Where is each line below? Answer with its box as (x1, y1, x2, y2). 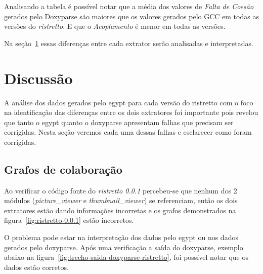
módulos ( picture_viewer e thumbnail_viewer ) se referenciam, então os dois (4, 195, 238, 206)
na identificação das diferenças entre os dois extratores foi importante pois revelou (4, 107, 258, 118)
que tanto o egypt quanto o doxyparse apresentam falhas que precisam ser (4, 116, 234, 127)
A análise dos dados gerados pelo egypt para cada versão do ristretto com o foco (4, 97, 253, 107)
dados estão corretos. (4, 261, 69, 272)
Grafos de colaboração (4, 161, 122, 177)
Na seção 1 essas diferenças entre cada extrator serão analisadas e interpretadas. (4, 37, 253, 48)
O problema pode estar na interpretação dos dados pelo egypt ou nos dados (4, 232, 238, 243)
